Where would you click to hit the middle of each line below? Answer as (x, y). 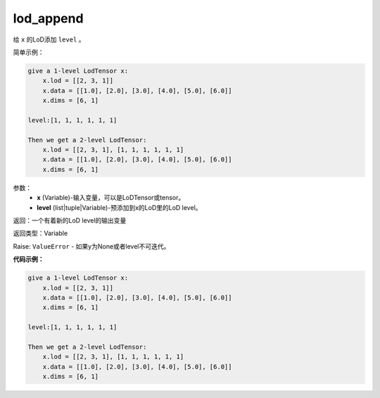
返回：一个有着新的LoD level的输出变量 (70, 220)
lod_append (48, 18)
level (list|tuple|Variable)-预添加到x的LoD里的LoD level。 (119, 207)
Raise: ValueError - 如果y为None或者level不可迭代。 (91, 246)
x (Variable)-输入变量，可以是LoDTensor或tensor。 (111, 198)
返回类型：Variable (40, 233)
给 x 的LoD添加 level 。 (49, 39)
